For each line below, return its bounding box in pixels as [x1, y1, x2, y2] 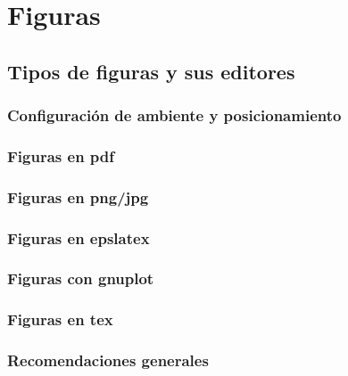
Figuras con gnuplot [7, 267, 154, 290]
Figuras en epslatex [7, 226, 150, 249]
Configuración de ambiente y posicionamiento [7, 104, 342, 127]
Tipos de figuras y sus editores [7, 57, 295, 85]
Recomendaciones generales [7, 349, 209, 372]
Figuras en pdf [7, 144, 115, 167]
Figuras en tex [7, 308, 113, 331]
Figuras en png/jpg [7, 185, 149, 208]
